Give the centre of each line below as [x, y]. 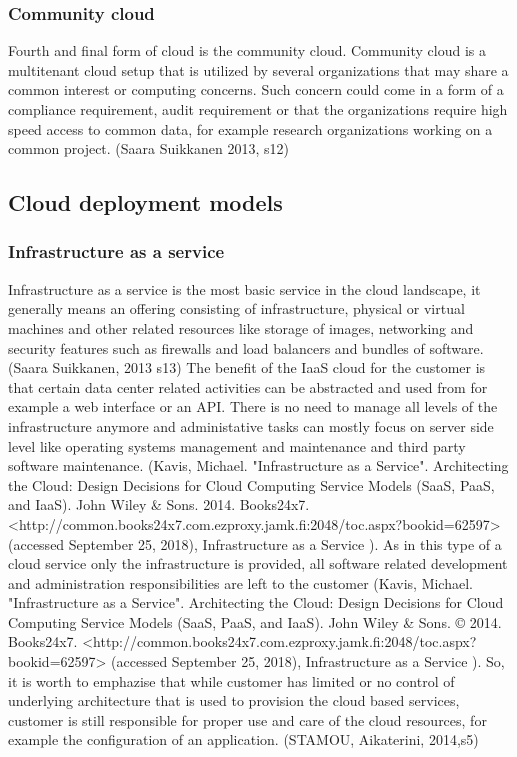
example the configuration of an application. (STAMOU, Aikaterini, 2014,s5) [243, 739]
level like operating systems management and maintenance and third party [237, 445]
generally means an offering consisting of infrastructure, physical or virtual [236, 308]
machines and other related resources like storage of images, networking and [241, 327]
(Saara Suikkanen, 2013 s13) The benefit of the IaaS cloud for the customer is [247, 367]
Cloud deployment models [145, 202]
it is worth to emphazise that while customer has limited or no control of [231, 680]
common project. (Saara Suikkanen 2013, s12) [148, 148]
